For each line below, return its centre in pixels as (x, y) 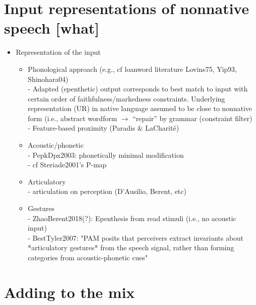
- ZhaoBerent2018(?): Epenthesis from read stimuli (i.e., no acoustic (132, 218)
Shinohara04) (48, 79)
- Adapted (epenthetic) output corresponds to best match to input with (138, 89)
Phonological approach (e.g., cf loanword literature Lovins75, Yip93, (132, 69)
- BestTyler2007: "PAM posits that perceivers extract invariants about (136, 237)
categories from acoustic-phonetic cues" (88, 257)
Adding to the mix (69, 292)
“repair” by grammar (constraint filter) (192, 118)
